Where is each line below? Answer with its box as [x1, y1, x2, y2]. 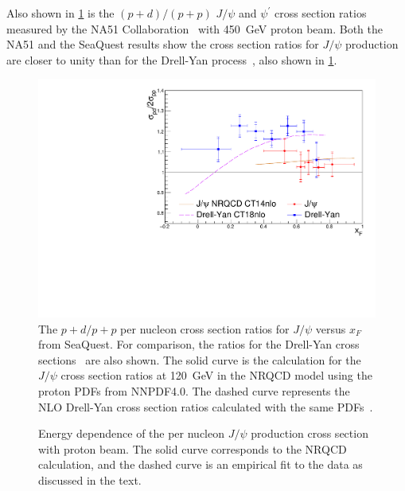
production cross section [251, 425, 368, 442]
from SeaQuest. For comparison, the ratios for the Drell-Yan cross [38, 336, 360, 353]
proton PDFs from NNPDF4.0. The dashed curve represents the [38, 383, 350, 399]
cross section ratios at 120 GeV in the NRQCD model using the [60, 367, 372, 384]
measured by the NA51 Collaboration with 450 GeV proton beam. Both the [6, 20, 384, 37]
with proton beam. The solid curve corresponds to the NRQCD [38, 440, 347, 457]
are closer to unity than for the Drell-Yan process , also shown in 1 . [6, 51, 337, 68]
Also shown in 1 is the [6, 5, 115, 21]
